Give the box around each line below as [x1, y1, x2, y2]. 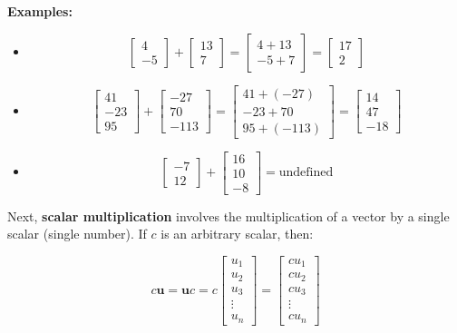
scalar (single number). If [7, 224, 147, 243]
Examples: [7, 2, 73, 20]
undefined [278, 166, 334, 180]
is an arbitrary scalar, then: [160, 224, 314, 243]
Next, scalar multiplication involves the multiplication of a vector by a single [7, 206, 450, 225]
